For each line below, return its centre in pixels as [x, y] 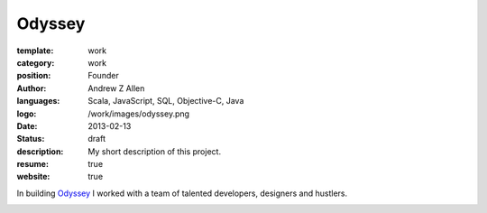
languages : [38, 101]
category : [36, 62]
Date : [27, 125]
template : [35, 51]
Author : [32, 88]
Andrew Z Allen [116, 88]
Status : [31, 139]
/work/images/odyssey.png [138, 114]
